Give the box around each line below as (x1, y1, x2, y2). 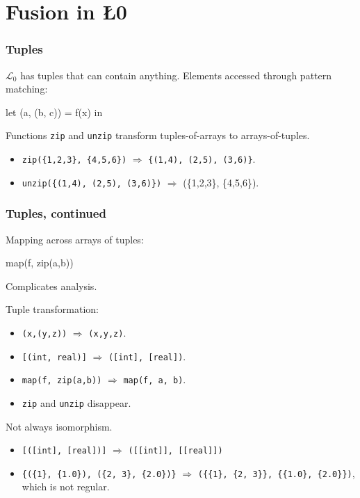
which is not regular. (22, 479, 110, 494)
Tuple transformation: (6, 302, 99, 316)
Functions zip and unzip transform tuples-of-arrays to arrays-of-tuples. (6, 128, 310, 143)
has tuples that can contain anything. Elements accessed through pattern (20, 67, 332, 82)
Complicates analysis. (6, 278, 97, 293)
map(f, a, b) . (123, 372, 186, 387)
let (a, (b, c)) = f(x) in (6, 104, 103, 119)
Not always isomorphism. (6, 419, 113, 433)
